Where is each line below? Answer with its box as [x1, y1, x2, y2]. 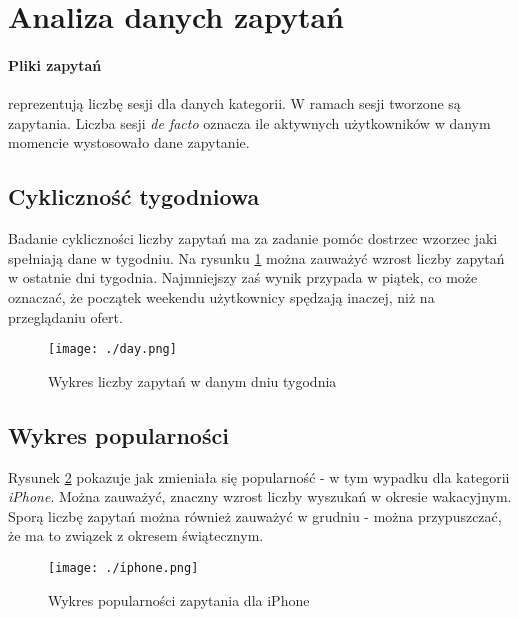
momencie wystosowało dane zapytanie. [8, 132, 250, 153]
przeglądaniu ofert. [8, 306, 123, 327]
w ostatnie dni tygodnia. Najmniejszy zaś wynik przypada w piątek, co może [8, 267, 478, 288]
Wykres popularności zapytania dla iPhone [48, 589, 310, 610]
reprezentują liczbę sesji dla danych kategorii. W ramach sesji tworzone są [8, 93, 461, 114]
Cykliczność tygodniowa [8, 181, 260, 212]
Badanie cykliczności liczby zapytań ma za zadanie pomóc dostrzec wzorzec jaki [8, 228, 498, 249]
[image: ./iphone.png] [48, 560, 199, 575]
